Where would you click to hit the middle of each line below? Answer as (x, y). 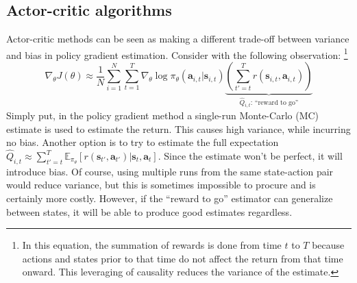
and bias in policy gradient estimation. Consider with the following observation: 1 (177, 53)
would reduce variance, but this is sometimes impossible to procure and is (161, 185)
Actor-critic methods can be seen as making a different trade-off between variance (178, 39)
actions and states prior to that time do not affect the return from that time (183, 258)
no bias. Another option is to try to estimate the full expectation (143, 142)
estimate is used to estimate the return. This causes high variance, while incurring (178, 128)
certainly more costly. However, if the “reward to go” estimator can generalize (170, 198)
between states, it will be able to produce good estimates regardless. (149, 211)
